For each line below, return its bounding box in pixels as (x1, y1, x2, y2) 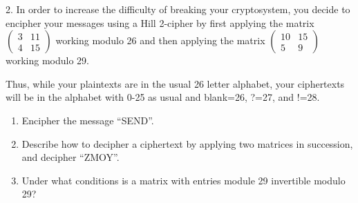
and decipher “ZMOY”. (21, 150, 120, 164)
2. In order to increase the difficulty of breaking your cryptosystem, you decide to (6, 2, 350, 16)
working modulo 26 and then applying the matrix (55, 33, 265, 48)
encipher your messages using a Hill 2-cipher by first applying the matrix (6, 15, 314, 30)
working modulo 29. (6, 53, 90, 68)
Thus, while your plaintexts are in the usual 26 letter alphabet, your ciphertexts (6, 76, 345, 90)
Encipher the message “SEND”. (21, 113, 154, 127)
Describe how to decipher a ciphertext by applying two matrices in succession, (21, 136, 353, 151)
